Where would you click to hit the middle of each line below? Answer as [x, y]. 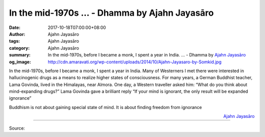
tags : [14, 41]
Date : [15, 27]
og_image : [20, 62]
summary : [20, 55]
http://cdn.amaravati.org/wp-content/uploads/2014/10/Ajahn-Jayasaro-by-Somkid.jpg [135, 62]
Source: [17, 128]
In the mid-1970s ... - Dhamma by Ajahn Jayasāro [111, 13]
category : [19, 48]
